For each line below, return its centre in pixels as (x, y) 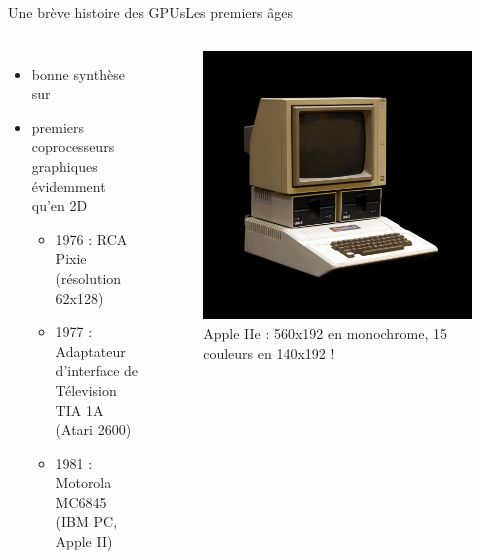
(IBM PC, (86, 521)
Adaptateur (90, 350)
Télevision (86, 389)
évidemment (68, 185)
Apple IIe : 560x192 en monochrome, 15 (325, 332)
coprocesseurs (73, 146)
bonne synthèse (78, 73)
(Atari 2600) (93, 429)
